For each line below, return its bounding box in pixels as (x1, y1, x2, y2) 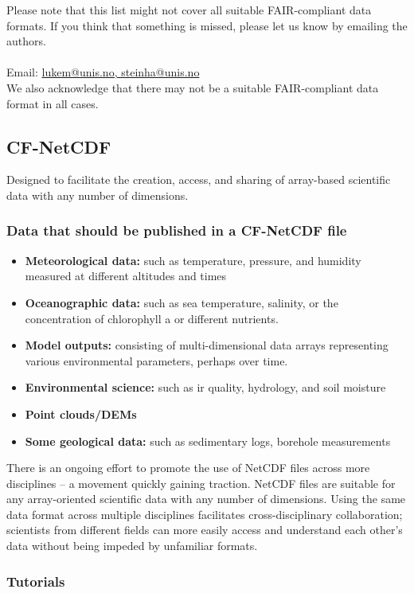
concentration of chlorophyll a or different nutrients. (25, 310, 279, 326)
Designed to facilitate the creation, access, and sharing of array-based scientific (6, 171, 391, 188)
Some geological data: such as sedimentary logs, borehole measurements (25, 432, 391, 449)
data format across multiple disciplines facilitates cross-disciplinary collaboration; (6, 505, 403, 522)
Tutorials (6, 571, 65, 591)
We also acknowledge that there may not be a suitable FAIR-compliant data (6, 79, 379, 96)
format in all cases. (6, 95, 99, 111)
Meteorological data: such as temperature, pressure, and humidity (25, 252, 361, 268)
